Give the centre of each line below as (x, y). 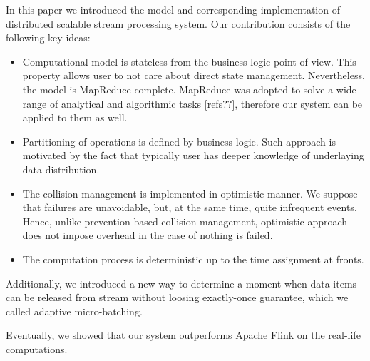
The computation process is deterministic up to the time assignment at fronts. (193, 259)
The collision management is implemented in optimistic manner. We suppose (190, 193)
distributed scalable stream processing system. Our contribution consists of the (178, 23)
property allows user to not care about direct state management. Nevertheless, (194, 75)
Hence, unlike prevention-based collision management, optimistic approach (185, 221)
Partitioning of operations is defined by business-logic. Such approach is (179, 141)
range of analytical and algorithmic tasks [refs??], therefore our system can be (192, 103)
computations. (37, 349)
